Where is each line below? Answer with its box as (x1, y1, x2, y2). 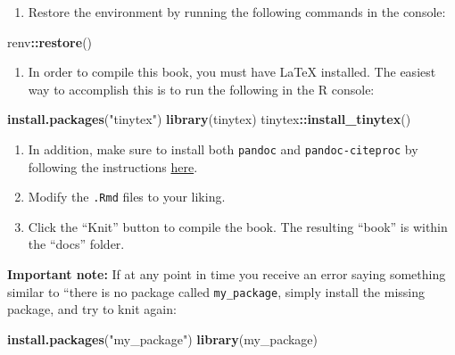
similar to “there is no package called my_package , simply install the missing (7, 282, 425, 301)
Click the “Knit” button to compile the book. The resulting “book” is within (28, 217, 448, 235)
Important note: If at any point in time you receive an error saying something (7, 265, 446, 284)
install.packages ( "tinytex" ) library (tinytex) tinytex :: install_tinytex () (7, 110, 411, 128)
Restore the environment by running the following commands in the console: (28, 3, 446, 21)
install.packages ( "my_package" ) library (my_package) (7, 329, 318, 348)
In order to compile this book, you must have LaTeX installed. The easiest (28, 62, 436, 81)
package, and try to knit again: (7, 300, 177, 318)
